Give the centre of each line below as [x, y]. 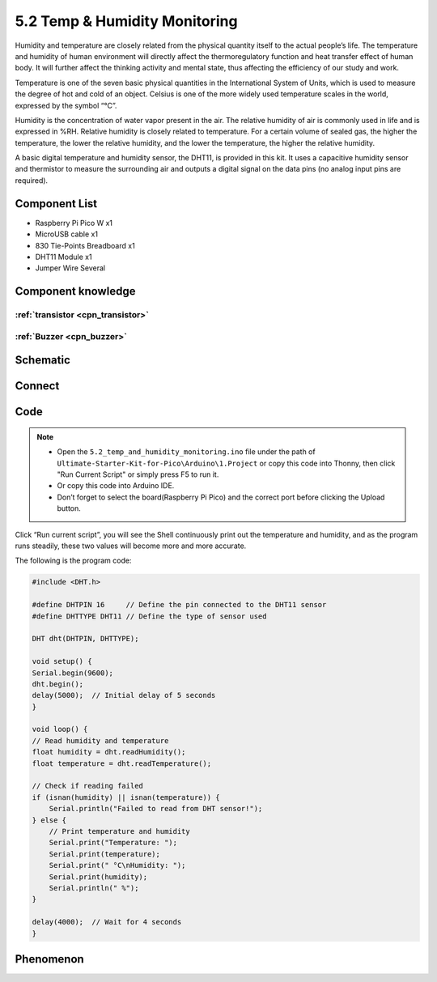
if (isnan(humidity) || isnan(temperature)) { [126, 797]
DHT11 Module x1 [64, 257]
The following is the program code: [73, 561]
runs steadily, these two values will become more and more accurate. [131, 546]
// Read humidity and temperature [100, 740]
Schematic [42, 360]
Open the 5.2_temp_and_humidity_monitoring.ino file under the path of [186, 452]
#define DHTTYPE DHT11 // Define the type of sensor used [149, 616]
